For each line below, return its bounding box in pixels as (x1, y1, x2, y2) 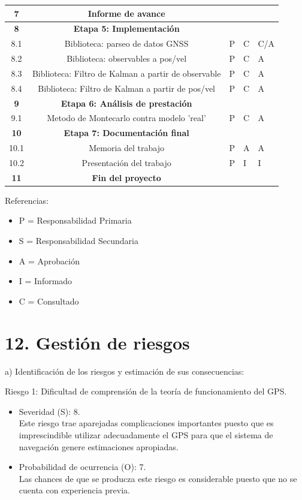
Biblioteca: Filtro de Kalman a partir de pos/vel (38, 82, 216, 94)
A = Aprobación (19, 254, 80, 267)
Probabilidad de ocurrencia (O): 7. (19, 460, 146, 473)
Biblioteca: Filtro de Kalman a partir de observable (32, 67, 221, 79)
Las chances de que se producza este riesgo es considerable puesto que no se (19, 472, 297, 484)
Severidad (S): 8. (19, 405, 80, 417)
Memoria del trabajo (89, 141, 164, 154)
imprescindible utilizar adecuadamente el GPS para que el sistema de (19, 428, 273, 441)
